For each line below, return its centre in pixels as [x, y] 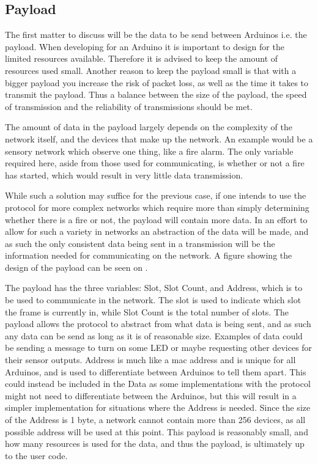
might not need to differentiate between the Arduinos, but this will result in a [151, 395]
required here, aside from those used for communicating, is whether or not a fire [155, 163]
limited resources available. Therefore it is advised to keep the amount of [142, 58]
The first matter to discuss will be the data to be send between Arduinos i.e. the [156, 35]
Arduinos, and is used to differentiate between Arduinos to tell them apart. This [156, 371]
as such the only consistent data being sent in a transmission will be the [140, 243]
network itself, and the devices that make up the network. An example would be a [159, 138]
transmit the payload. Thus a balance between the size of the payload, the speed [156, 94]
